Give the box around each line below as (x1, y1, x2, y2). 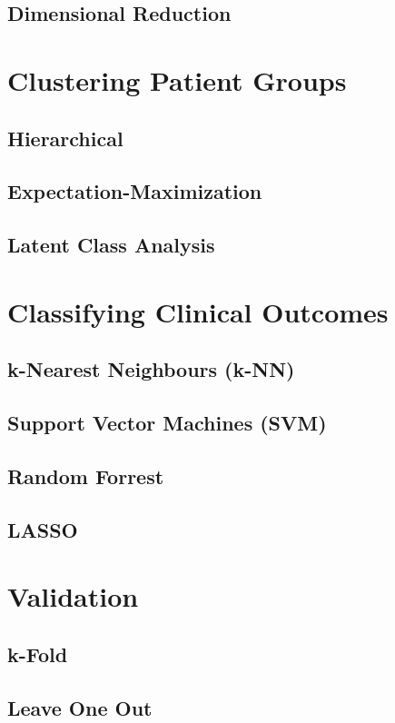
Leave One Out (7, 693, 153, 721)
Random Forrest (7, 461, 164, 490)
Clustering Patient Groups (7, 61, 347, 98)
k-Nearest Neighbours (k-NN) (7, 355, 295, 383)
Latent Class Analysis (7, 231, 215, 259)
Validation (7, 578, 139, 615)
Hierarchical (7, 124, 123, 152)
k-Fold (7, 639, 68, 668)
